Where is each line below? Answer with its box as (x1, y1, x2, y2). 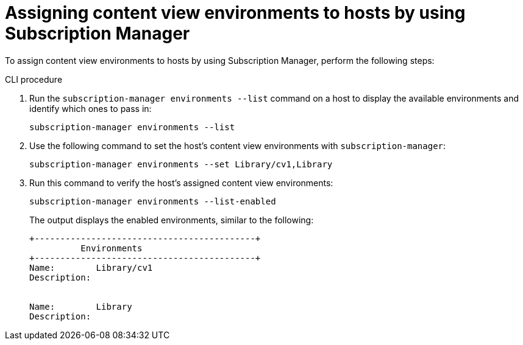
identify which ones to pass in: (29, 103, 152, 114)
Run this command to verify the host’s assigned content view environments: (29, 177, 333, 188)
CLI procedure (5, 74, 63, 85)
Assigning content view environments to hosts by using (5, 2, 466, 23)
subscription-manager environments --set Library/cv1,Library (29, 159, 333, 169)
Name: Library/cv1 (29, 262, 153, 273)
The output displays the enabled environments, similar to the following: (29, 214, 314, 225)
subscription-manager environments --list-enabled (29, 196, 276, 206)
